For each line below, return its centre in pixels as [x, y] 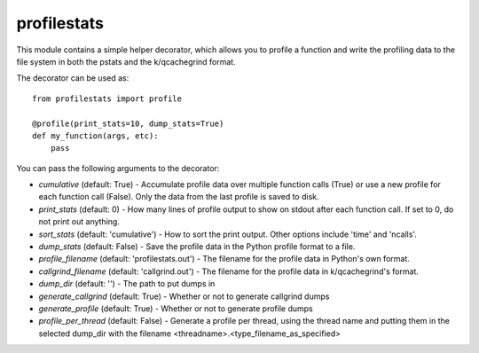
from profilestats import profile [107, 98]
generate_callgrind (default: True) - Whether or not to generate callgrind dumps [184, 296]
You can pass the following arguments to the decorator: [118, 168]
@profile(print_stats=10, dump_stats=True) [128, 123]
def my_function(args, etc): [95, 136]
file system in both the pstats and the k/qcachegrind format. [126, 61]
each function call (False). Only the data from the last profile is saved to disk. [179, 197]
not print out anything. [79, 222]
